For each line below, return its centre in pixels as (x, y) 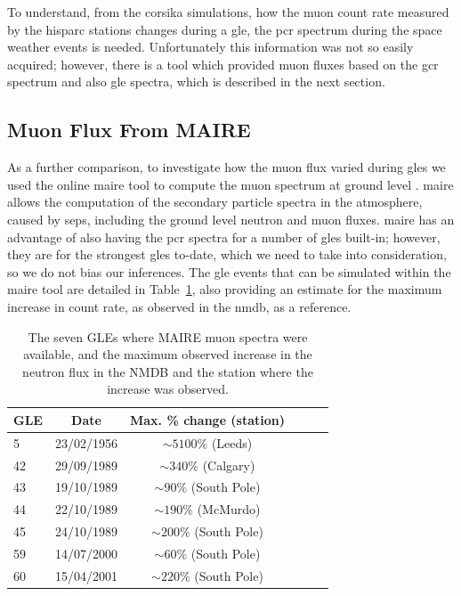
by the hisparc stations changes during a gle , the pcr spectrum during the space (225, 29)
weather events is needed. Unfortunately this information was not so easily (210, 47)
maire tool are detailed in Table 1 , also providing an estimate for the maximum (225, 289)
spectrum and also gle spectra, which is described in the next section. (196, 82)
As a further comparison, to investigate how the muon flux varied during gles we (226, 167)
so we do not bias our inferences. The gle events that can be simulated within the (229, 271)
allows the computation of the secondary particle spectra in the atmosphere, (215, 202)
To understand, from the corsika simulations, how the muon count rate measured (228, 12)
